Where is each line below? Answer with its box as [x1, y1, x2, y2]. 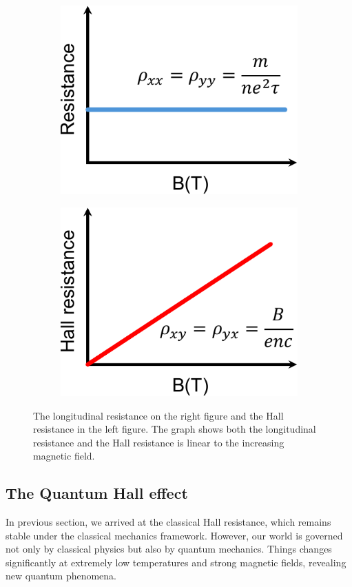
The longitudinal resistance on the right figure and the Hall [33, 408, 284, 422]
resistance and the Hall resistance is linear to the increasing [33, 435, 284, 449]
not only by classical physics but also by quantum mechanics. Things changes [6, 542, 332, 556]
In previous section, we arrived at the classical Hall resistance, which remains [6, 515, 331, 529]
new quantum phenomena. [6, 568, 117, 583]
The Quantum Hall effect [6, 482, 188, 504]
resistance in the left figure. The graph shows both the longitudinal [33, 422, 316, 436]
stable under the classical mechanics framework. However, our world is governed [6, 528, 343, 542]
